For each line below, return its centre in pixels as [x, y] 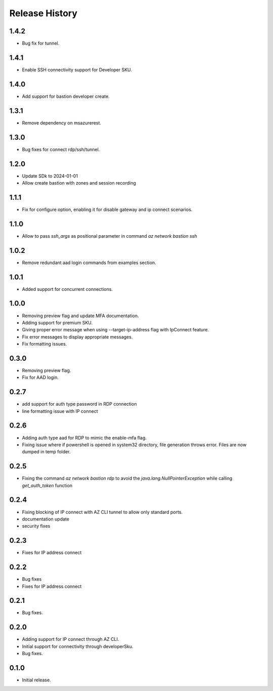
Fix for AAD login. [40, 377]
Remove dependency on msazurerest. [61, 123]
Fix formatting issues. [44, 344]
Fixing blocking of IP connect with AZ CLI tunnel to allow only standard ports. [102, 512]
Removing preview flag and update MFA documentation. [80, 316]
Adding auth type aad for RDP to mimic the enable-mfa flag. [84, 438]
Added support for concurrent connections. [67, 289]
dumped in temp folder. [46, 452]
